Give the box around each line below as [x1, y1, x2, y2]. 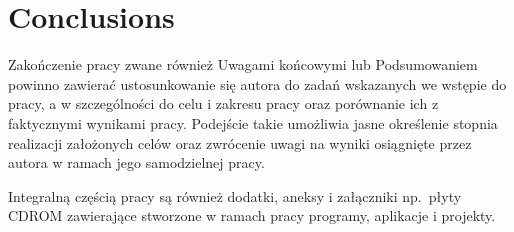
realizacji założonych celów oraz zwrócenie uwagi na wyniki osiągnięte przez [8, 132, 472, 153]
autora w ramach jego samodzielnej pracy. [8, 152, 265, 173]
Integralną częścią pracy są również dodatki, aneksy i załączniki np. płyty [8, 185, 462, 206]
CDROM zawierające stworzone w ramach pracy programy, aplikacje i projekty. [8, 205, 496, 226]
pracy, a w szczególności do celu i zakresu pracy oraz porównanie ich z [8, 93, 439, 114]
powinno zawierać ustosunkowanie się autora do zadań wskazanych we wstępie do [8, 73, 507, 94]
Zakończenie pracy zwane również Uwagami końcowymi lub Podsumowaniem [8, 54, 478, 75]
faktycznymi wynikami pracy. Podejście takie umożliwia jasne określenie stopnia [8, 112, 498, 133]
